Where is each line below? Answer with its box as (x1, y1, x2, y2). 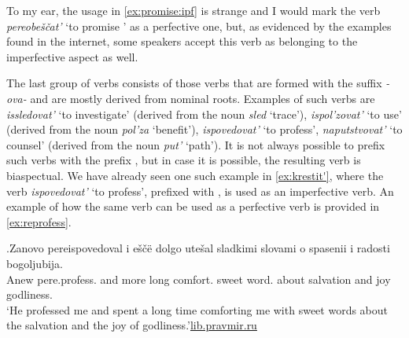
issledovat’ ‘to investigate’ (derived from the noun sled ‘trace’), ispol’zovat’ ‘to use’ (6, 105, 402, 122)
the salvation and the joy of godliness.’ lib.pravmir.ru (6, 317, 257, 333)
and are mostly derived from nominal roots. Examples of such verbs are (30, 90, 375, 106)
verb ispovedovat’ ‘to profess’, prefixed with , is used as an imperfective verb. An (6, 182, 394, 199)
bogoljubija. (6, 255, 63, 271)
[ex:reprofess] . (6, 213, 72, 230)
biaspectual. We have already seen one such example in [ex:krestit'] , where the (6, 167, 384, 183)
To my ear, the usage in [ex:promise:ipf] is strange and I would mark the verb (6, 2, 381, 18)
